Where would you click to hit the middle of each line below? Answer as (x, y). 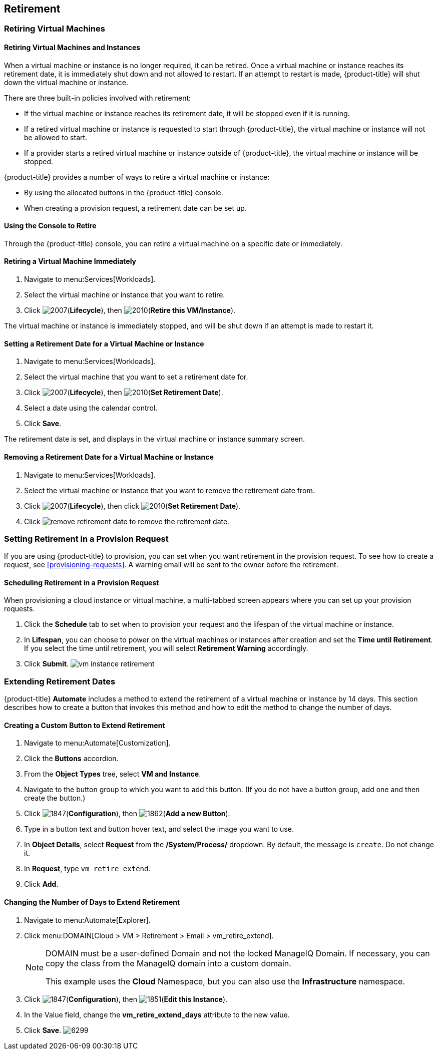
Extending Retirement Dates (60, 681)
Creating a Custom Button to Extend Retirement (85, 725)
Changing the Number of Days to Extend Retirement (92, 902)
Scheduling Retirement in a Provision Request (82, 582)
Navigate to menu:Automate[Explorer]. (87, 920)
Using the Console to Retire (50, 226)
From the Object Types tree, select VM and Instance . (113, 774)
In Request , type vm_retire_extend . (87, 869)
